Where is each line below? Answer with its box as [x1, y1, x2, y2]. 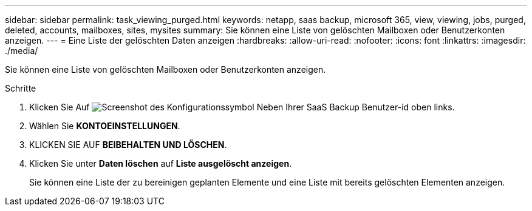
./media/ [5, 45, 38, 56]
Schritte [5, 83, 36, 93]
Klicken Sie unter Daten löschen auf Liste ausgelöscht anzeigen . [29, 158, 292, 169]
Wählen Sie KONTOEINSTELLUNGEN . [29, 121, 180, 131]
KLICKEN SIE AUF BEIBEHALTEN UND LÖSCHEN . [29, 139, 227, 150]
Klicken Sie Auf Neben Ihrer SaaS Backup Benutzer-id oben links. [29, 102, 455, 112]
